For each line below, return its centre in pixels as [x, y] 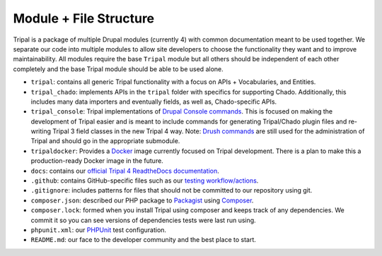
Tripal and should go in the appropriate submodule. [105, 141]
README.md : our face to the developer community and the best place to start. [143, 240]
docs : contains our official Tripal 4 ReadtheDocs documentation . [125, 171]
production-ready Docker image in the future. [97, 161]
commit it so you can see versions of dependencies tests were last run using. [143, 220]
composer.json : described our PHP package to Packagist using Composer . [142, 200]
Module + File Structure [84, 18]
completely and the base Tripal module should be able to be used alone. [118, 69]
